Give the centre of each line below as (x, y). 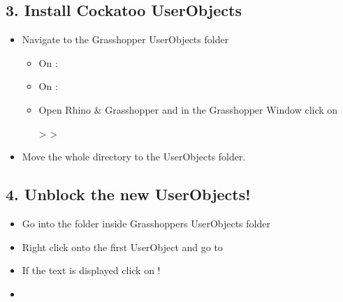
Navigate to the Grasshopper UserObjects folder (125, 39)
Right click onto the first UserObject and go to (122, 247)
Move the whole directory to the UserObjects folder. (134, 157)
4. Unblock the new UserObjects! (128, 194)
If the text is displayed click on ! (91, 270)
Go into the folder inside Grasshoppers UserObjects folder (146, 223)
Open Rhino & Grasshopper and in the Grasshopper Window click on (188, 109)
